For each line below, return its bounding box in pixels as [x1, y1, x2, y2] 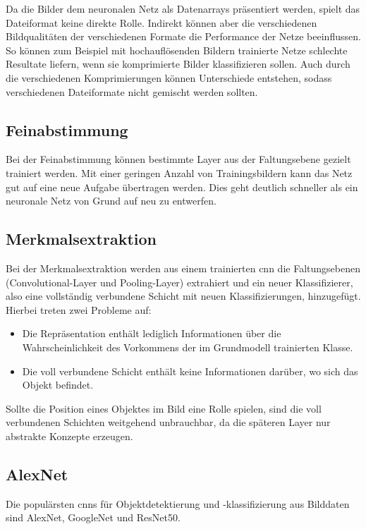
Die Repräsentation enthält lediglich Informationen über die [22, 326, 281, 341]
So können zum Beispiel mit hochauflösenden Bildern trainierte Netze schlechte [6, 42, 348, 57]
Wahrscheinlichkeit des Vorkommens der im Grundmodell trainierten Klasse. [22, 339, 353, 354]
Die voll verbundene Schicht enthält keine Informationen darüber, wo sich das [22, 363, 358, 378]
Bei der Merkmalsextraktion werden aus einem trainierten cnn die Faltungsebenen [6, 260, 360, 275]
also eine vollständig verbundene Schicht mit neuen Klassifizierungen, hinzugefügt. [6, 288, 361, 303]
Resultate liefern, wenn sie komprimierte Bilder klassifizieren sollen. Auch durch [6, 56, 350, 71]
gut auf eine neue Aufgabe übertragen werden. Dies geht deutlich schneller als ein [6, 179, 358, 194]
